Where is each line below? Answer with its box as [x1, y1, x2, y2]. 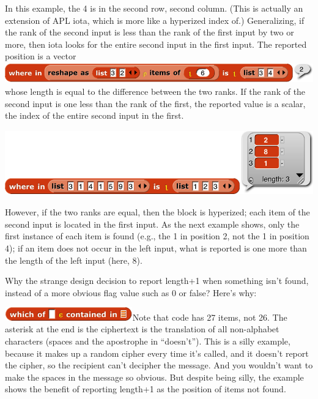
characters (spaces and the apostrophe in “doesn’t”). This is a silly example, [5, 335, 290, 348]
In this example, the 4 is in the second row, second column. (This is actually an [5, 2, 303, 14]
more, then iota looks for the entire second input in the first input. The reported [5, 37, 307, 50]
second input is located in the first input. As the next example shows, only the [5, 217, 300, 230]
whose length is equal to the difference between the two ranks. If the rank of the [5, 85, 306, 98]
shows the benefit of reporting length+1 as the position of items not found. [5, 382, 286, 395]
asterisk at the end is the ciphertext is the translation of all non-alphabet [5, 323, 279, 335]
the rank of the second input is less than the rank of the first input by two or [5, 26, 294, 39]
